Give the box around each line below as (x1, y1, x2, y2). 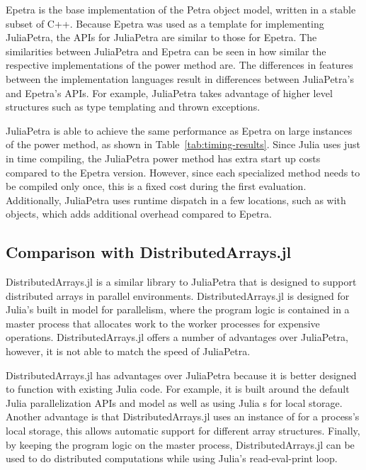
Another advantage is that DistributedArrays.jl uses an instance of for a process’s (6, 409, 360, 424)
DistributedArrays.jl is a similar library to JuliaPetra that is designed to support (6, 274, 357, 289)
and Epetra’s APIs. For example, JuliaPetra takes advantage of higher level (6, 85, 333, 100)
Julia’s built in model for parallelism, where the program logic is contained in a (6, 302, 350, 317)
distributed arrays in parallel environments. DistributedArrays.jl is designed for (6, 288, 350, 303)
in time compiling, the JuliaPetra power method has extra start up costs (6, 150, 321, 165)
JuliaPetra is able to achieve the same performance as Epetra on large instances (6, 123, 353, 138)
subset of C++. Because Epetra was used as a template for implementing (6, 16, 324, 30)
